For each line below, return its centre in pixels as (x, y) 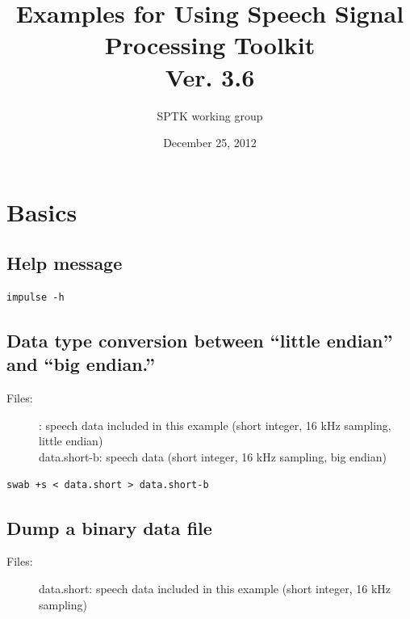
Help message (65, 263)
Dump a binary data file (109, 527)
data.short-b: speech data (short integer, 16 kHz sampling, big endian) (213, 457)
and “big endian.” (81, 364)
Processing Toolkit (210, 45)
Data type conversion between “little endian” (200, 341)
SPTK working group (210, 115)
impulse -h (36, 298)
